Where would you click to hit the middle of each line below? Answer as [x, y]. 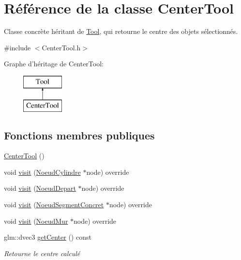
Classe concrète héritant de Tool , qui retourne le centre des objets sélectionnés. [121, 31]
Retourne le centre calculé [42, 253]
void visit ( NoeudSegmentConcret [54, 205]
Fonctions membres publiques [79, 135]
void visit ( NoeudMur [36, 221]
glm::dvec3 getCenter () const [48, 237]
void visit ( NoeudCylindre [42, 172]
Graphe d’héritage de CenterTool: [54, 64]
